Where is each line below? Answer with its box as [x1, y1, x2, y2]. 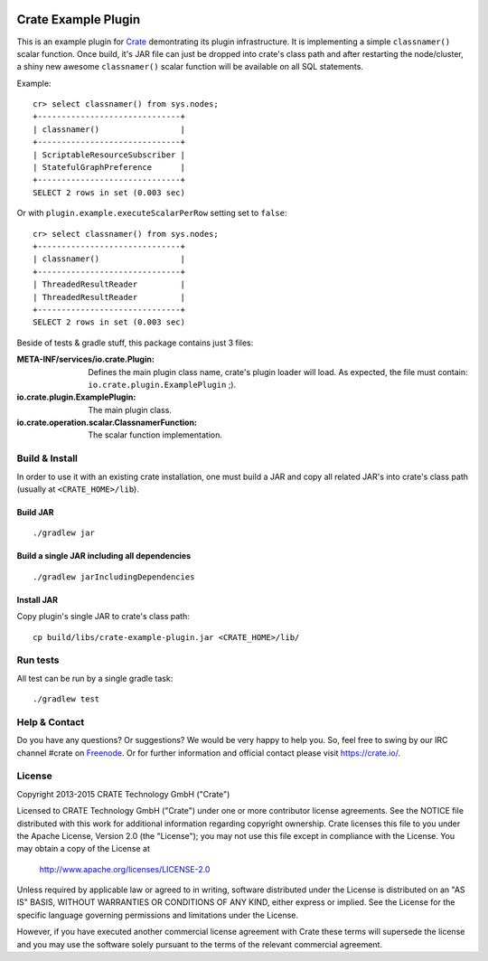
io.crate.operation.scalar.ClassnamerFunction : [16, 417, 198, 429]
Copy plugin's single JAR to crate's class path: [16, 611, 190, 622]
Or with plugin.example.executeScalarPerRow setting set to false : [16, 208, 288, 219]
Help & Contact [16, 715, 85, 728]
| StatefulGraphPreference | [33, 163, 185, 173]
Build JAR [16, 506, 54, 517]
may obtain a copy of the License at [16, 843, 151, 854]
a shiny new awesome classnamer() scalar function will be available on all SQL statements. [16, 61, 363, 72]
